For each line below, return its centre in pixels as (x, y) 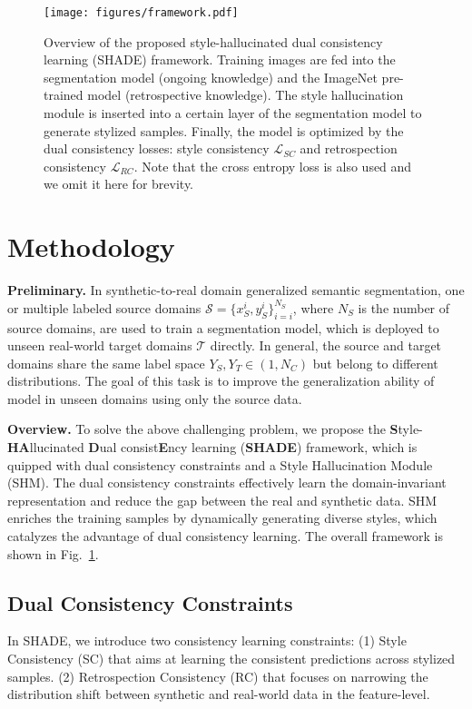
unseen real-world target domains (100, 345)
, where (313, 307)
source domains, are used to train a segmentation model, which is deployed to (223, 327)
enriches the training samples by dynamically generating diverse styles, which (222, 518)
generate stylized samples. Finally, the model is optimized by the (224, 130)
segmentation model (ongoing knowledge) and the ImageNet (211, 77)
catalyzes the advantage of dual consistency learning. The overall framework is (225, 536)
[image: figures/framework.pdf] (141, 13)
